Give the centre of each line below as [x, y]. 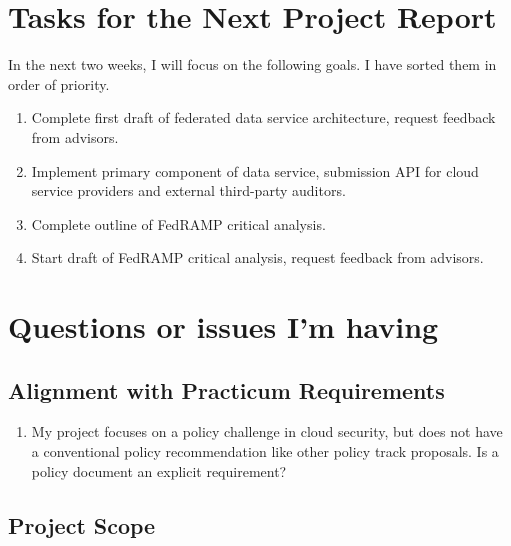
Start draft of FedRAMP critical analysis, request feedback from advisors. [257, 257]
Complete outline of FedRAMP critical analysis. [178, 223]
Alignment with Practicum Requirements [226, 389]
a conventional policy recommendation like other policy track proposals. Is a [265, 451]
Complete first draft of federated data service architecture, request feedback [263, 117]
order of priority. [59, 83]
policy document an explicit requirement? [159, 470]
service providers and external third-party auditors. [188, 190]
